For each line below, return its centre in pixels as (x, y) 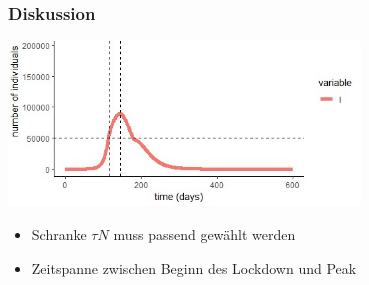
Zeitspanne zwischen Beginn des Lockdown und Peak (194, 267)
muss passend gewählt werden (204, 233)
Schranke (59, 233)
